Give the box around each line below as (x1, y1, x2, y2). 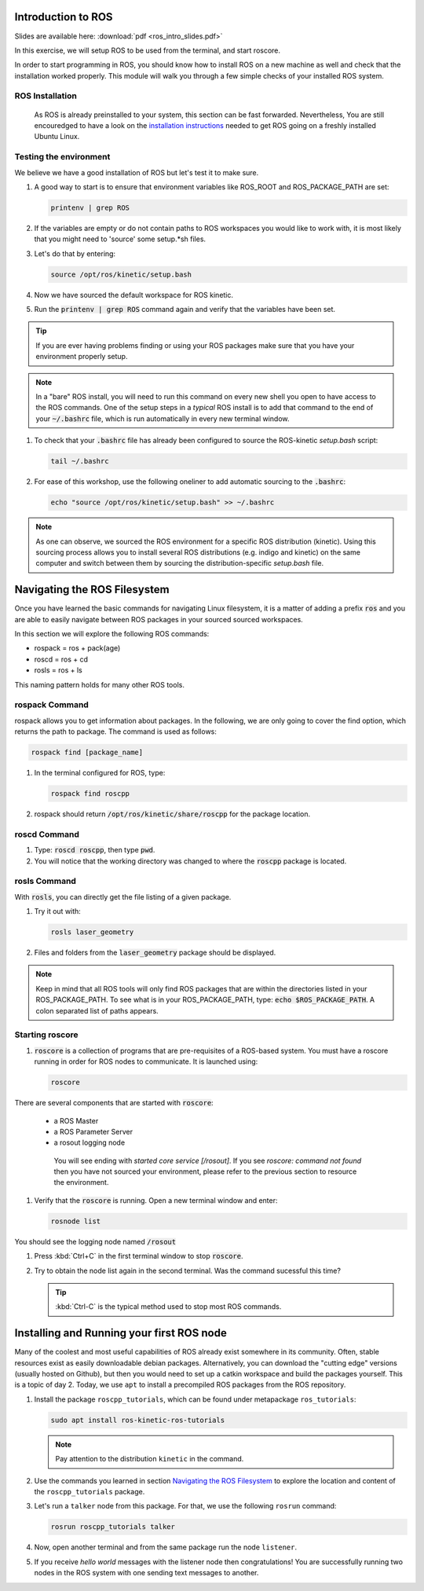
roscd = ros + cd (34, 654, 89, 664)
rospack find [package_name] (31, 748, 144, 757)
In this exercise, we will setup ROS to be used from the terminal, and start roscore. (14, 46, 281, 55)
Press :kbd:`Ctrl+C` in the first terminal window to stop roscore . (34, 1252, 243, 1261)
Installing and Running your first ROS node (14, 1326, 227, 1340)
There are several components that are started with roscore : (14, 1098, 214, 1108)
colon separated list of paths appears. (35, 1006, 159, 1015)
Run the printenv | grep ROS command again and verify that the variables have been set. (34, 305, 336, 314)
